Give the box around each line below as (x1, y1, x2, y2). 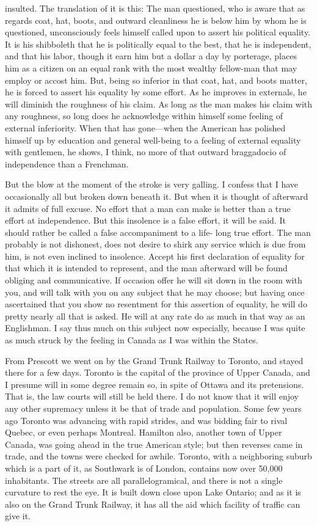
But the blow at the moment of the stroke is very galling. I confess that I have (5, 178, 299, 191)
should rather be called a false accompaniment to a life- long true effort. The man (5, 225, 311, 238)
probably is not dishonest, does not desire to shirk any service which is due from (5, 238, 306, 250)
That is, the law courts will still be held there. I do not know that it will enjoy (5, 390, 299, 403)
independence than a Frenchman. (5, 157, 129, 170)
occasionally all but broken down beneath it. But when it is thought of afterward (5, 189, 308, 202)
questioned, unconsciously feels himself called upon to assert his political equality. (5, 26, 311, 38)
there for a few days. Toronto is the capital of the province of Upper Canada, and (5, 366, 310, 379)
